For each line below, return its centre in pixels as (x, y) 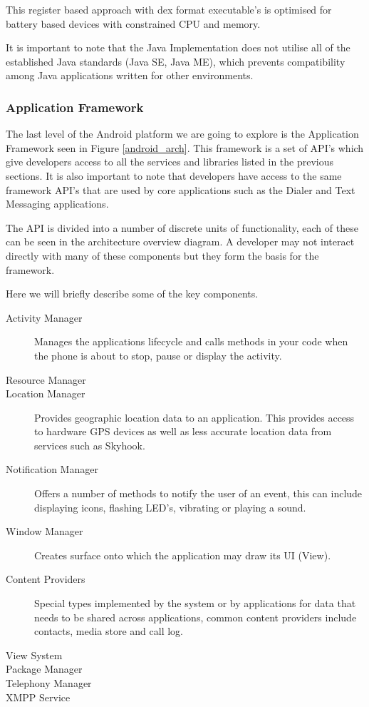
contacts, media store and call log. (109, 631)
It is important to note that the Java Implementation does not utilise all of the (178, 47)
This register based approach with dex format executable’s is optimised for (169, 9)
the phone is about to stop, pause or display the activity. (158, 355)
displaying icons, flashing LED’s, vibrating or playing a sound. (170, 507)
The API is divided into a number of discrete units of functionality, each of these (182, 227)
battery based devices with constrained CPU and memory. (133, 23)
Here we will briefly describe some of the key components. (132, 294)
